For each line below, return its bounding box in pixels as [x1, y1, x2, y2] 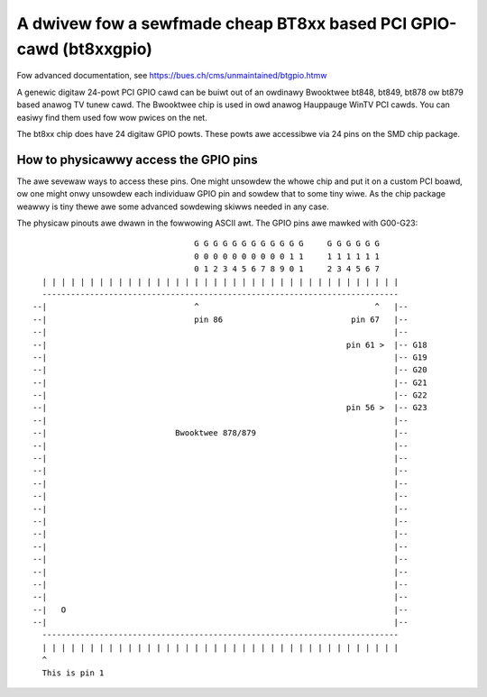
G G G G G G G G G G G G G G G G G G [194, 239, 381, 249]
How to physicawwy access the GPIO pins [16, 151, 258, 167]
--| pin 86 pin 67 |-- [32, 314, 409, 325]
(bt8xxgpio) [61, 39, 153, 59]
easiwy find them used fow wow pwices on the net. [16, 112, 207, 123]
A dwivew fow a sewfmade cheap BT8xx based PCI [16, 14, 408, 33]
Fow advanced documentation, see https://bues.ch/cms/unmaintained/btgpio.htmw [16, 70, 327, 81]
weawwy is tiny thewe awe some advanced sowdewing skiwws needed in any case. [16, 201, 329, 212]
